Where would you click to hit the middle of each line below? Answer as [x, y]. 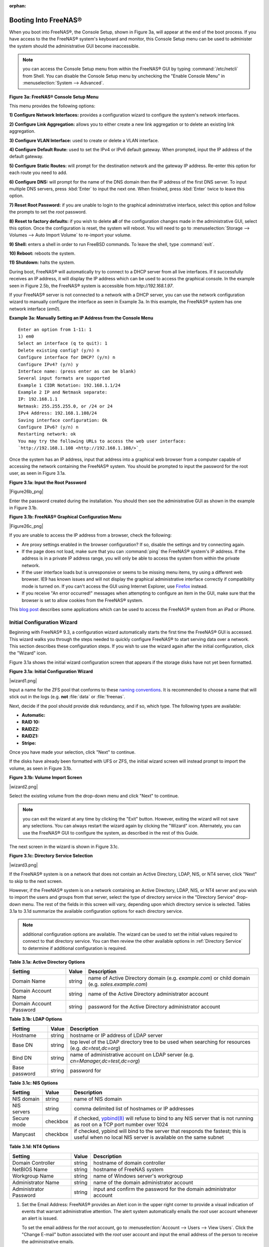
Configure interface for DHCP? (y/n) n [67, 357]
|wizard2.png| [24, 787]
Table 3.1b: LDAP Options [36, 1019]
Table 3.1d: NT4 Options [34, 1147]
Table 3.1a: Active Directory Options [47, 962]
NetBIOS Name [30, 1169]
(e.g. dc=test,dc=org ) [95, 1048]
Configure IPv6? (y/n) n [48, 427]
